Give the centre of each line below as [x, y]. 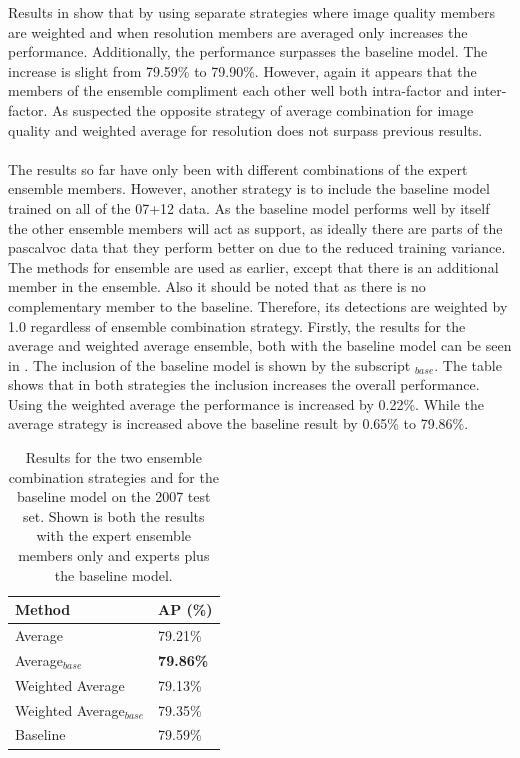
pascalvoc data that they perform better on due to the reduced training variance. [257, 247]
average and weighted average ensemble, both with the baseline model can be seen [260, 345]
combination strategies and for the [113, 476]
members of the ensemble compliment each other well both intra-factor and [238, 90]
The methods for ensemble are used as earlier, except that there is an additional [253, 266]
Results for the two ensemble [113, 457]
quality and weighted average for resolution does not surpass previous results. [245, 129]
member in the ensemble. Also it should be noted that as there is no [217, 286]
